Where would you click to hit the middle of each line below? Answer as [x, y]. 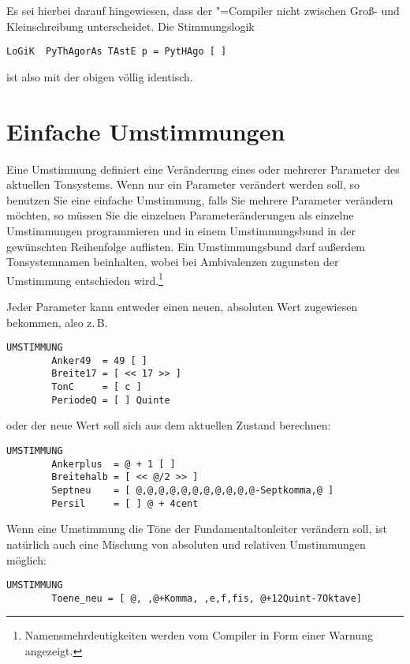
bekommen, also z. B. [57, 322]
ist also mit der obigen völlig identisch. [100, 76]
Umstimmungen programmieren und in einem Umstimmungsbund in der [181, 230]
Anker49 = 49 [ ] [99, 360]
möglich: [26, 559]
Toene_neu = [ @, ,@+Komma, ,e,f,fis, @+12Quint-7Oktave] [207, 598]
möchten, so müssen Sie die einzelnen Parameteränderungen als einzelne [180, 215]
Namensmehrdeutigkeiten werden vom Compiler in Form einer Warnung [199, 635]
